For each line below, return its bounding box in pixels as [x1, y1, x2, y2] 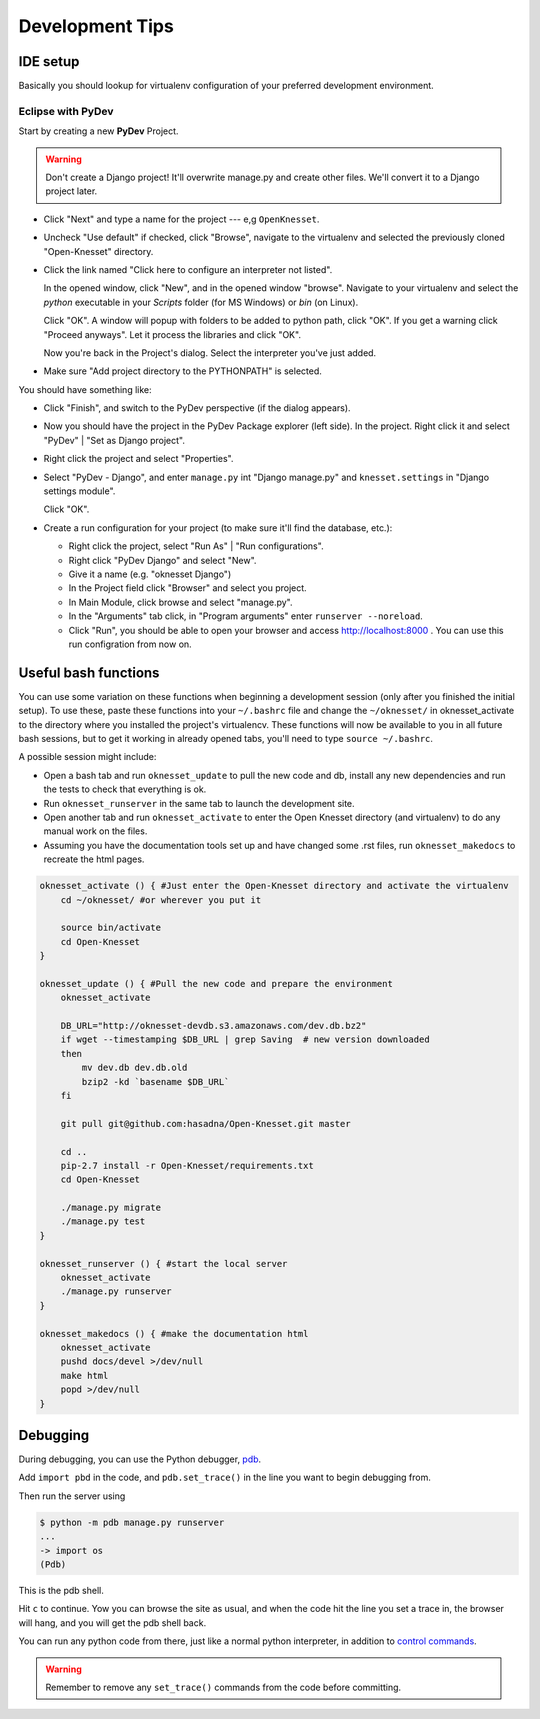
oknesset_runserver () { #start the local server [39, 1258, 288, 1269]
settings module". [43, 485, 116, 497]
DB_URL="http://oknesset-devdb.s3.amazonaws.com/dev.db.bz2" [60, 1020, 367, 1032]
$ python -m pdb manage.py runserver [39, 1516, 225, 1528]
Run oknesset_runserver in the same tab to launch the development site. [43, 797, 355, 809]
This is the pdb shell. [18, 1584, 105, 1596]
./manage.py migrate [60, 1202, 162, 1214]
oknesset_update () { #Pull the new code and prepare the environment [39, 978, 394, 989]
